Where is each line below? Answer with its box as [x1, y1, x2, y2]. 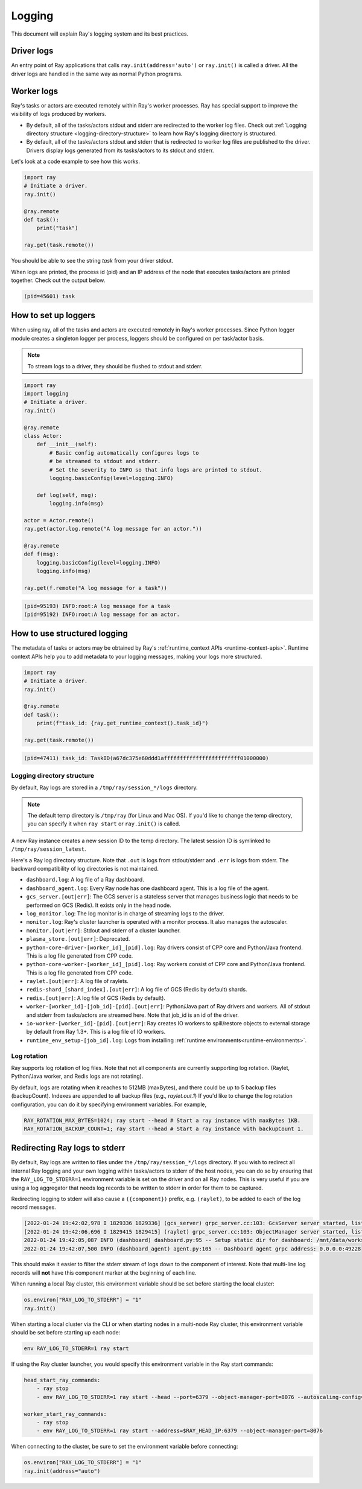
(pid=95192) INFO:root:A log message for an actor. [24, 610, 180, 618]
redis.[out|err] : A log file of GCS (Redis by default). [26, 994, 166, 1002]
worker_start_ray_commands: [24, 1411, 107, 1417]
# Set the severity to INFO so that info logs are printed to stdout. [49, 466, 262, 473]
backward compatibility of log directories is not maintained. [11, 865, 159, 872]
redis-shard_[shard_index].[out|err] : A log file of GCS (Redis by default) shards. [26, 986, 247, 993]
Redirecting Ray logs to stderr [11, 1143, 125, 1153]
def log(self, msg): [36, 492, 98, 498]
